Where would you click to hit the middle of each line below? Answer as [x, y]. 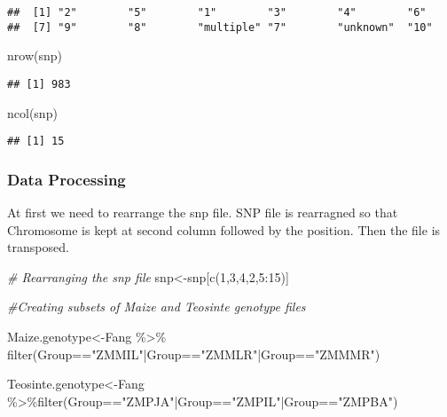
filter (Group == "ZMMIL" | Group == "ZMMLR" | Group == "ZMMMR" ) [194, 354]
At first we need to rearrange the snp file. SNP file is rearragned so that [203, 212]
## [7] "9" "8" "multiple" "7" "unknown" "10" [220, 27]
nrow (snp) [35, 55]
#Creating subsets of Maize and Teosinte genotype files [157, 307]
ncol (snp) [32, 112]
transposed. [38, 247]
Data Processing [67, 179]
